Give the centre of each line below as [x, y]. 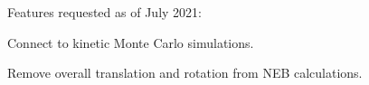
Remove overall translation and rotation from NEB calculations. [185, 73]
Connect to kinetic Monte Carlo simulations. [131, 42]
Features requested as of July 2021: [104, 12]
